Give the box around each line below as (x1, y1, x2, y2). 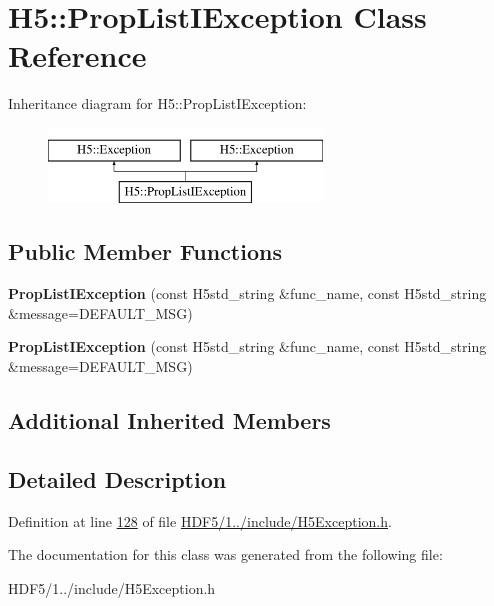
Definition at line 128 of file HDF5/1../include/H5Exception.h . (8, 510, 392, 531)
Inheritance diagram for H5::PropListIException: (8, 93, 307, 114)
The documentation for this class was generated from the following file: (8, 544, 443, 565)
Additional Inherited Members (8, 405, 331, 436)
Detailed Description (8, 463, 227, 494)
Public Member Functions (8, 236, 282, 267)
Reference (8, 35, 147, 76)
